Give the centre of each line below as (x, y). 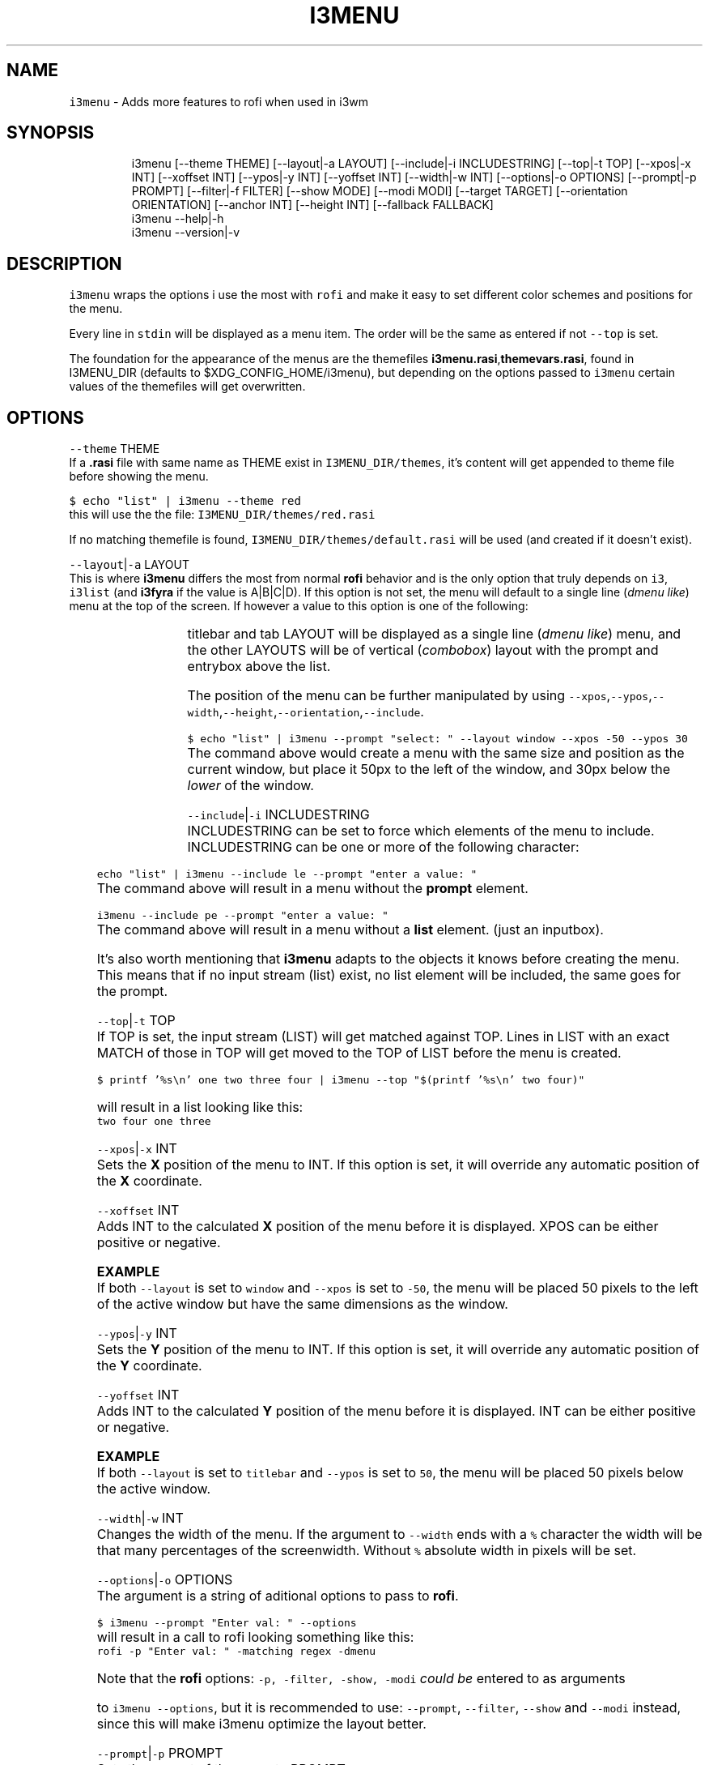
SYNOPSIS (51, 133)
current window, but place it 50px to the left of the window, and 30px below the (429, 769)
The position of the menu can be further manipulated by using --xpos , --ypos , (420, 696)
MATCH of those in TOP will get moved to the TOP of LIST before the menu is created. (359, 1053)
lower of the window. (250, 786)
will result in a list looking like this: (200, 1107)
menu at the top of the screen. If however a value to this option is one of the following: (299, 606)
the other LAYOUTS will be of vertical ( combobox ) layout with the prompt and (423, 650)
